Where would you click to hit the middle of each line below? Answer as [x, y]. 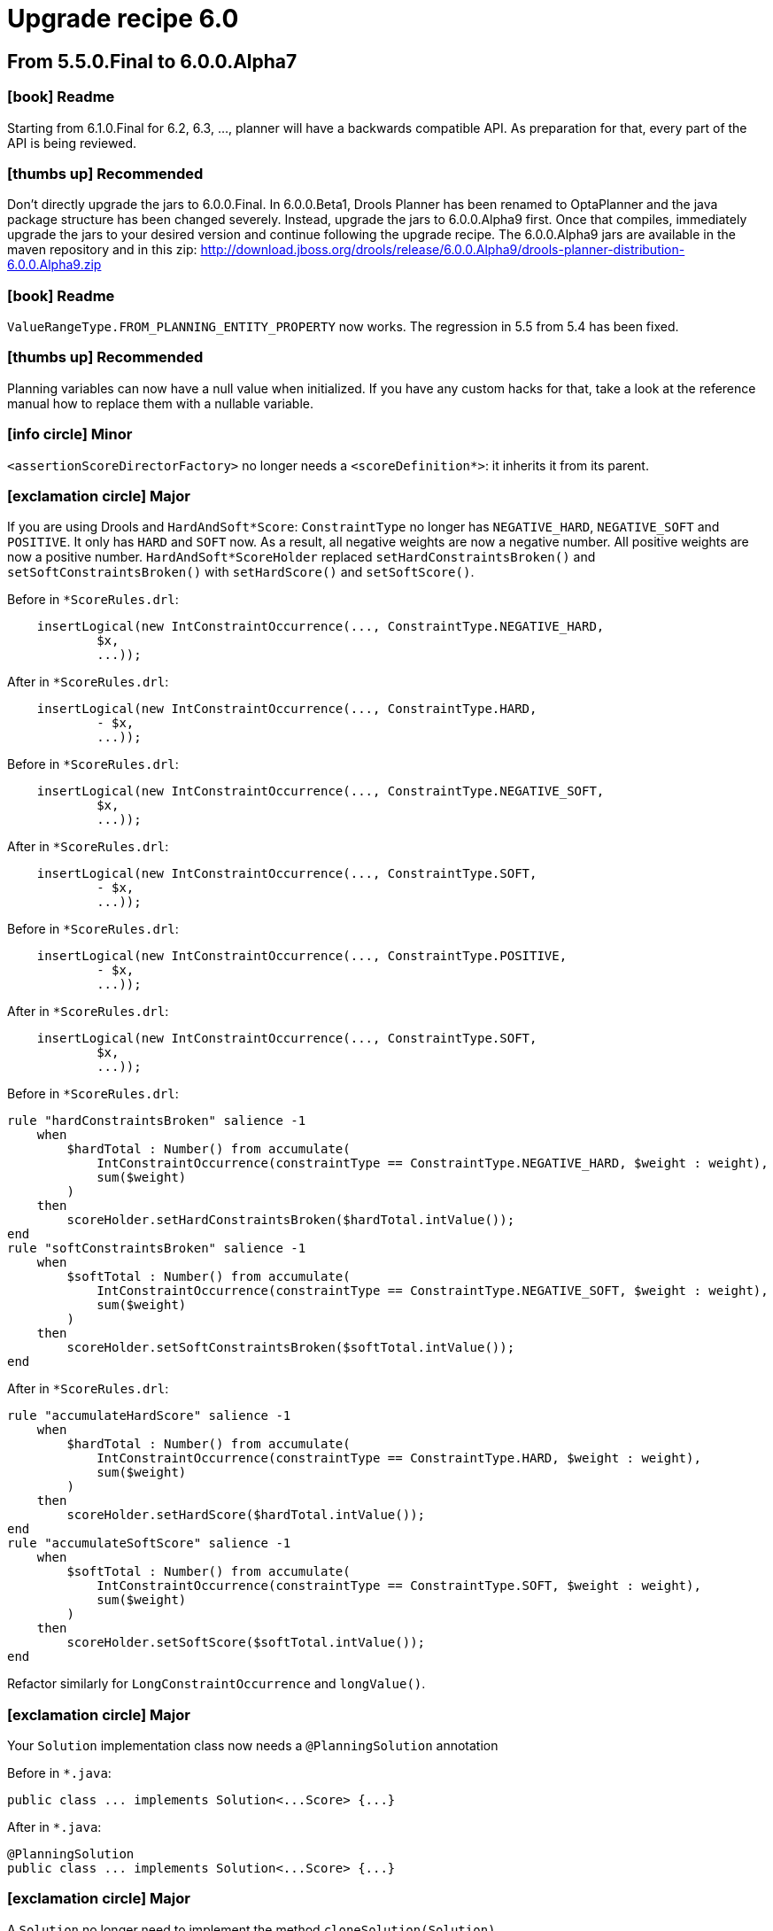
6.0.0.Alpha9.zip [54, 265]
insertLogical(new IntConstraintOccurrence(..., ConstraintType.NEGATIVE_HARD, [321, 627]
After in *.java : [54, 1827]
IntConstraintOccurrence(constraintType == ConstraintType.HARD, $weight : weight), [399, 1458]
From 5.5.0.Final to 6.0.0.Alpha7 [152, 61]
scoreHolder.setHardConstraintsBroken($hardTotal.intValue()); [291, 1220]
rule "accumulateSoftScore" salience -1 [149, 1543]
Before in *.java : [59, 1773]
